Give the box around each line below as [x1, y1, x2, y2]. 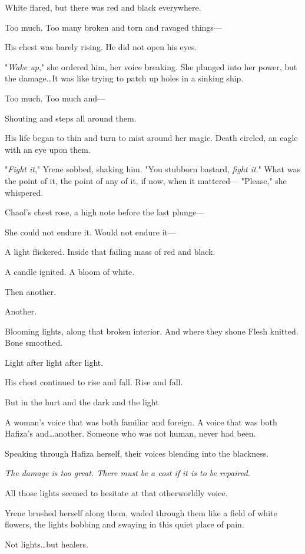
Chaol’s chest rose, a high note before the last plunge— [5, 206, 205, 218]
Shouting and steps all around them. [5, 112, 137, 124]
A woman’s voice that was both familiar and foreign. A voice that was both [5, 415, 277, 428]
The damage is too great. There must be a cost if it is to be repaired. [5, 467, 250, 479]
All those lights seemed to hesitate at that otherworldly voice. [5, 487, 228, 499]
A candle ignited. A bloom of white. [5, 265, 135, 277]
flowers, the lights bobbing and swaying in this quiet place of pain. [5, 518, 244, 530]
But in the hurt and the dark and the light [5, 396, 159, 408]
